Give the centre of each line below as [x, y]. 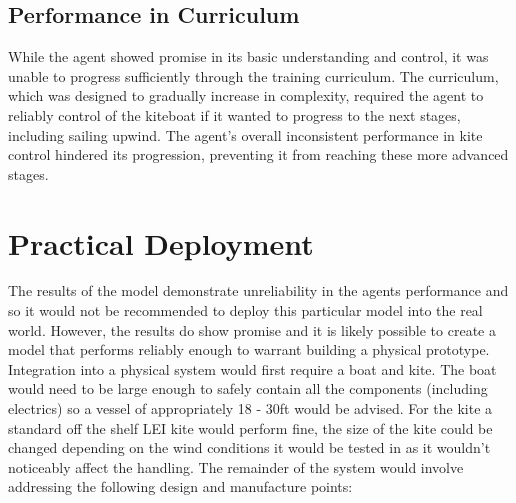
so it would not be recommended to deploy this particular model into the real [245, 310]
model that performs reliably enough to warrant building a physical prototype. [249, 349]
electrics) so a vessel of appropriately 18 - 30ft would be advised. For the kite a [250, 408]
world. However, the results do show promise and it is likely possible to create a [252, 329]
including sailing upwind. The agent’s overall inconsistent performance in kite [245, 134]
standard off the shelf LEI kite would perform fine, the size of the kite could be [250, 427]
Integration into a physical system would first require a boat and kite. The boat [252, 368]
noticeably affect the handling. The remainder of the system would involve [236, 466]
